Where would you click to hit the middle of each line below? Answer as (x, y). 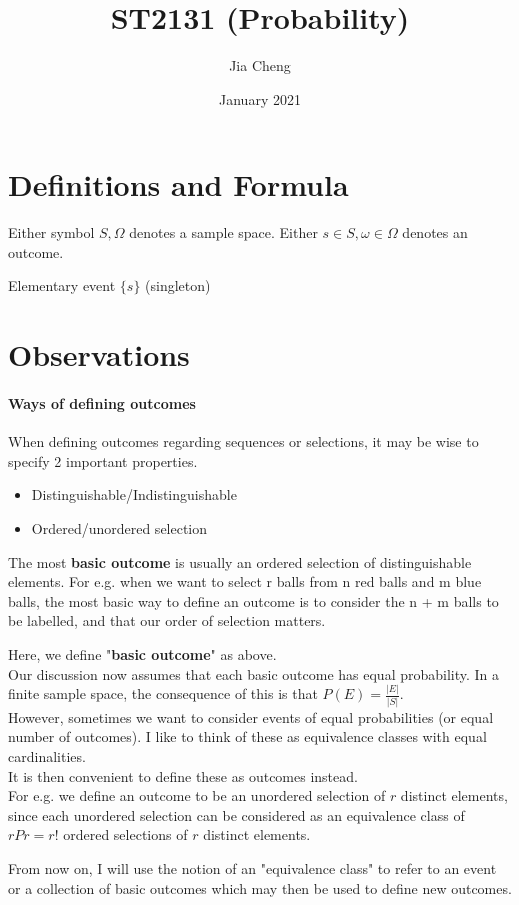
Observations (99, 354)
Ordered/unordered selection (119, 527)
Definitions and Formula (178, 184)
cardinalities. (47, 755)
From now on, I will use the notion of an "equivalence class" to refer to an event (252, 867)
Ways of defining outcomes (102, 403)
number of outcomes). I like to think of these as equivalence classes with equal (247, 736)
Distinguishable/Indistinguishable (134, 494)
